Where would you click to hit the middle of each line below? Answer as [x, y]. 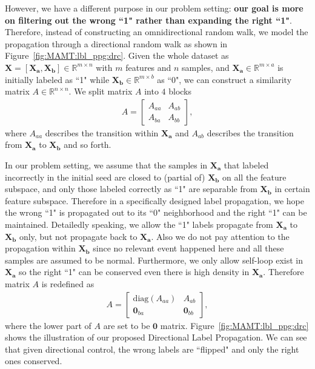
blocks [180, 91]
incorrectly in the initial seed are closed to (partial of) [105, 177]
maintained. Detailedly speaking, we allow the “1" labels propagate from [139, 224]
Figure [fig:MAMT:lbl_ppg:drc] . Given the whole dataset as [117, 55]
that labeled [246, 165]
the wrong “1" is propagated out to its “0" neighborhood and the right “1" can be [156, 212]
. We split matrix [101, 91]
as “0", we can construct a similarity [224, 79]
